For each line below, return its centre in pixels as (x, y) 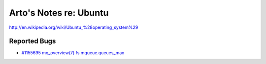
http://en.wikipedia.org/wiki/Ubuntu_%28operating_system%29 (74, 27)
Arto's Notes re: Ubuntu (59, 13)
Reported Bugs (33, 41)
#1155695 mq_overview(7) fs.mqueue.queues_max (73, 53)
